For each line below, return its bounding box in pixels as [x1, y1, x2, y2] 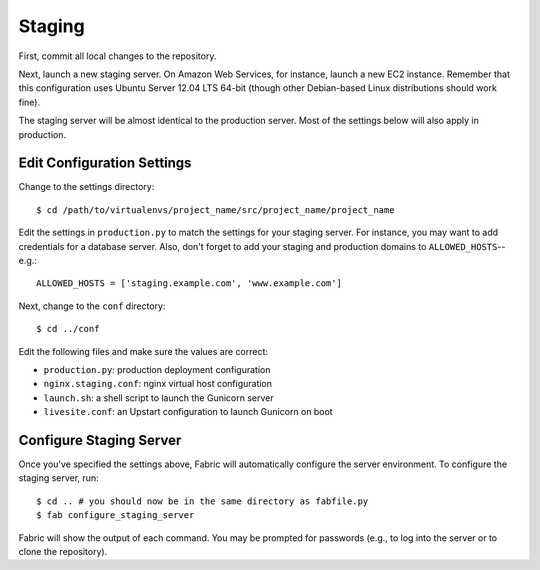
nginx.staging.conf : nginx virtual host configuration [43, 378, 273, 390]
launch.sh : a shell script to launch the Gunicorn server [43, 391, 274, 404]
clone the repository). [18, 545, 108, 557]
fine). [18, 96, 40, 108]
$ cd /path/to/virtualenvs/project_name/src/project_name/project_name [36, 204, 395, 215]
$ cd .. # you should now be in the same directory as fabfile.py [36, 495, 369, 507]
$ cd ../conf [36, 323, 100, 335]
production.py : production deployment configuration [43, 363, 271, 375]
